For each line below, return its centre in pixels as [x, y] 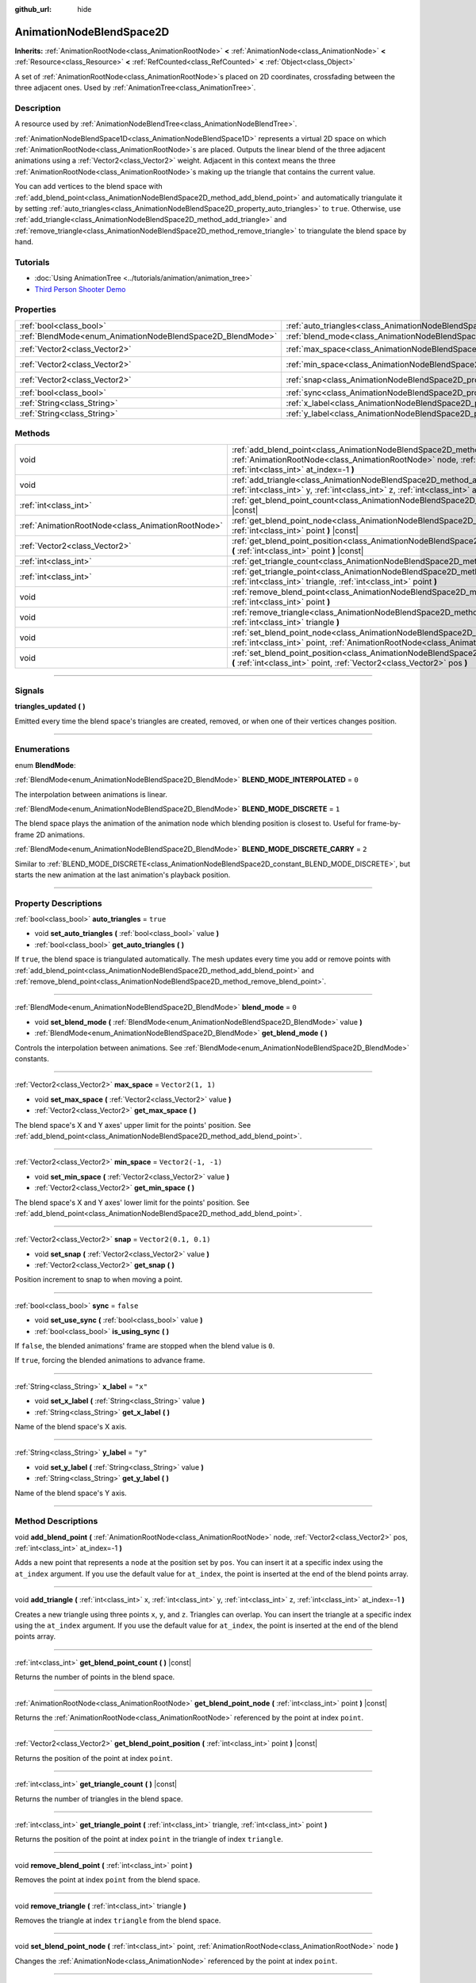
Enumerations [42, 750]
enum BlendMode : [45, 765]
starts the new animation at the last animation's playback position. [123, 875]
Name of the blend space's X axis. [71, 1426]
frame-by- [384, 823]
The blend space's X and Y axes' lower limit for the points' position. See [132, 1202]
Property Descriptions [58, 903]
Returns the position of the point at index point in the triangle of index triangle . [149, 1839]
